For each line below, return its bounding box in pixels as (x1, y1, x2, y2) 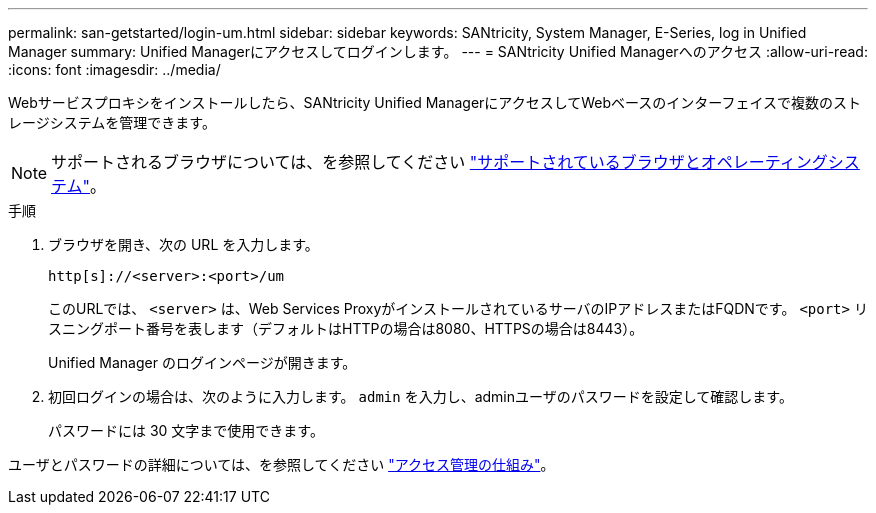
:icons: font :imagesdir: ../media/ (8, 61, 221, 78)
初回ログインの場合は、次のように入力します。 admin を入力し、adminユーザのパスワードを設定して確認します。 (48, 388, 793, 405)
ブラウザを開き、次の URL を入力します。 (48, 236, 319, 253)
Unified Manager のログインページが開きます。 (48, 354, 357, 371)
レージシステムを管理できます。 (8, 114, 216, 131)
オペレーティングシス (700, 152, 860, 172)
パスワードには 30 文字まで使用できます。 (48, 422, 324, 439)
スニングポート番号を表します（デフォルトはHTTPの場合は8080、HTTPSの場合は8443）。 (48, 320, 644, 337)
